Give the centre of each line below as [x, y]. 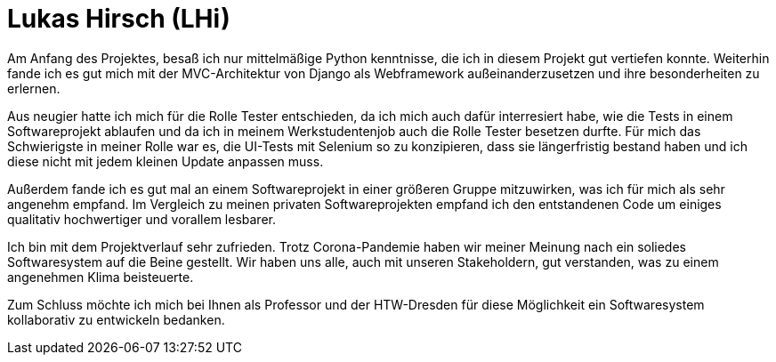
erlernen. [34, 88]
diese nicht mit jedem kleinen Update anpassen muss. [166, 161]
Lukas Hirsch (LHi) [119, 19]
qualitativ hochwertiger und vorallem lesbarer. [141, 219]
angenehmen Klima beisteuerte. [101, 277]
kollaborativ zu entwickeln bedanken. [116, 319]
